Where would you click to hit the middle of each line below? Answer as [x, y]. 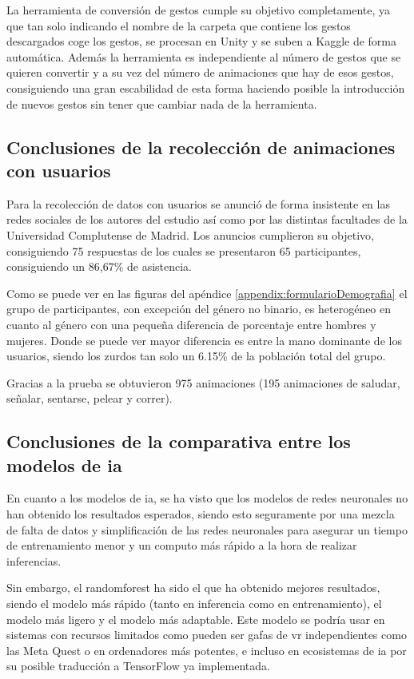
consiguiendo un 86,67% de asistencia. [100, 266]
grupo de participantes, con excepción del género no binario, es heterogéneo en [199, 309]
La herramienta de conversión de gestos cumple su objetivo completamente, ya [199, 10]
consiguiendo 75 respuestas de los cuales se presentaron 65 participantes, [184, 250]
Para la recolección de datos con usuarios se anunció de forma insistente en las [198, 203]
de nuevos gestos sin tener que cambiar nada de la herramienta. [162, 103]
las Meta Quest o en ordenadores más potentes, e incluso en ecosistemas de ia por [207, 650]
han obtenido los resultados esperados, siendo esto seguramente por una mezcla [201, 514]
